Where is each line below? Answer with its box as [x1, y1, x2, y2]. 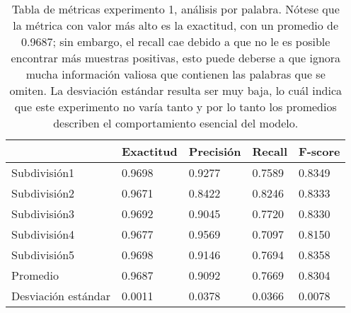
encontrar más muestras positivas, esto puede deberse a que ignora [11, 50, 341, 66]
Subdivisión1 [11, 164, 75, 181]
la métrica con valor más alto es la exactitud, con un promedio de [13, 17, 339, 33]
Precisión [188, 143, 241, 159]
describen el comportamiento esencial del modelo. [53, 115, 299, 131]
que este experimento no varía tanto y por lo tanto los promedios [14, 98, 337, 115]
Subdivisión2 [11, 185, 75, 201]
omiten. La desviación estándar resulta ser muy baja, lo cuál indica [9, 82, 343, 98]
